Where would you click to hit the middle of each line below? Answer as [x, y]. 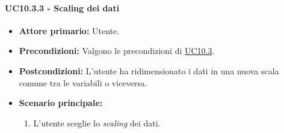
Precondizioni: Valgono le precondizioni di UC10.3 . [117, 51]
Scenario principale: [61, 103]
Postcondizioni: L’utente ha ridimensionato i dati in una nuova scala [149, 70]
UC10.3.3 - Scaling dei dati [62, 7]
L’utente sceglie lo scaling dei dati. [97, 123]
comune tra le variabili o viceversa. [83, 82]
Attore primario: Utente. [69, 30]
